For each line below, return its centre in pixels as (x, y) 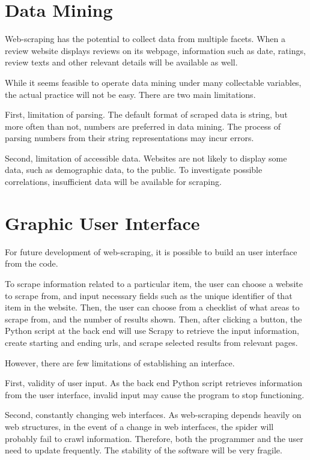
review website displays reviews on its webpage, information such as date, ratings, (155, 50)
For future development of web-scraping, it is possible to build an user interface (151, 251)
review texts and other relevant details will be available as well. (121, 62)
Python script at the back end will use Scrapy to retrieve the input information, (152, 331)
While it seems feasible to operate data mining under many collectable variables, (153, 82)
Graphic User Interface (102, 222)
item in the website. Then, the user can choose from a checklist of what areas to (152, 307)
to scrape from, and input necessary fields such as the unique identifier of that (149, 295)
